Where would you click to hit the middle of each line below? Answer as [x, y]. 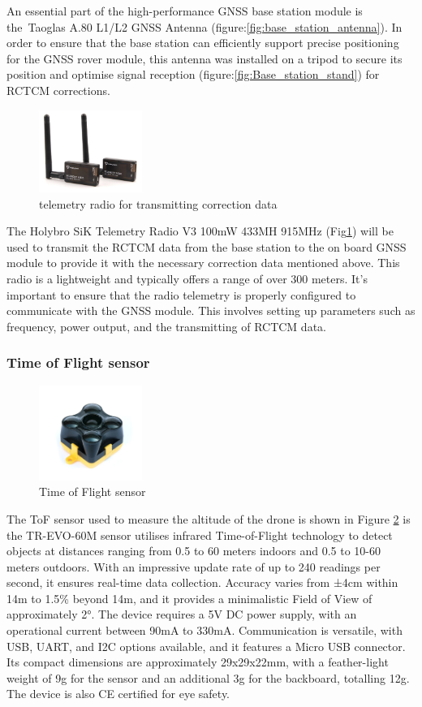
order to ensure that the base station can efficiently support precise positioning [203, 43]
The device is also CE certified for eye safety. [118, 694]
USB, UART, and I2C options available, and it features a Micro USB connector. [206, 646]
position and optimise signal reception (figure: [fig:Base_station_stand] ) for [193, 74]
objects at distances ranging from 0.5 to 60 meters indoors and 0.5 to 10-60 [194, 551]
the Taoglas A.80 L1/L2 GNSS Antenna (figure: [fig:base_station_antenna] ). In [205, 26]
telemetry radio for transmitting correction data [158, 203]
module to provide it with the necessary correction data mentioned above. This [203, 263]
